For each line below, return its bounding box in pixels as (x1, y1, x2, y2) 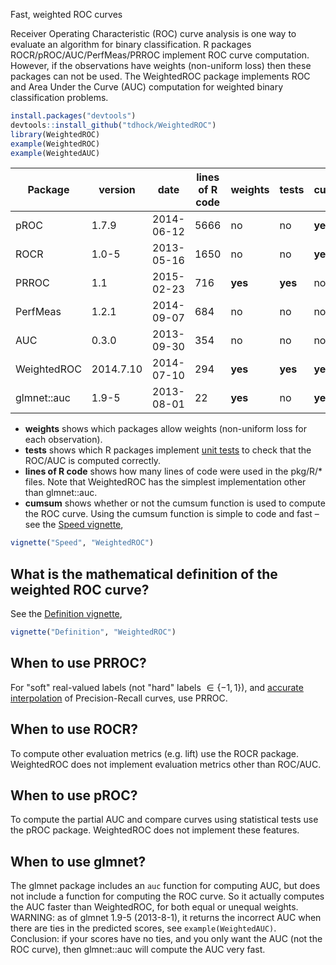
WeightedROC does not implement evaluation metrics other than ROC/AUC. (10, 758, 322, 770)
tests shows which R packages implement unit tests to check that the (24, 444, 312, 456)
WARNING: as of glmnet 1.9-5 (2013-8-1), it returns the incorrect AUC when (10, 912, 322, 924)
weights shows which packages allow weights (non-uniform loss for (24, 423, 307, 435)
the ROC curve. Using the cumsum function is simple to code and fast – (24, 508, 320, 520)
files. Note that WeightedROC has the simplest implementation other (24, 476, 307, 488)
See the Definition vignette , (10, 608, 123, 620)
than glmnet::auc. (24, 487, 98, 499)
